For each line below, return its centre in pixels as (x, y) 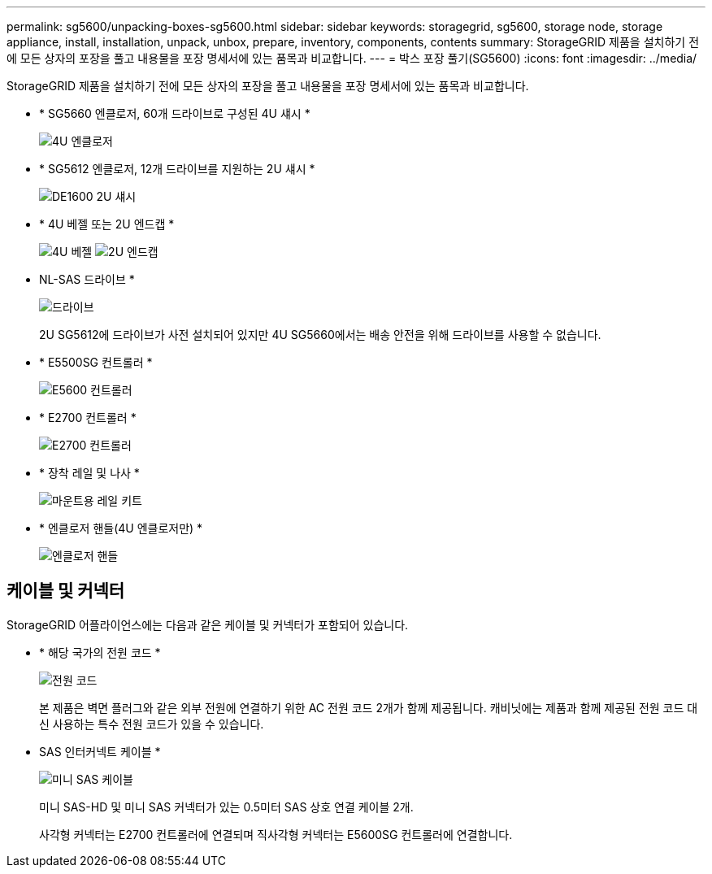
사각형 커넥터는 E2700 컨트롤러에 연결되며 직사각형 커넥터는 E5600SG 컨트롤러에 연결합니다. (276, 834)
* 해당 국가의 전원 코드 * (100, 652)
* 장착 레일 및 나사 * (89, 473)
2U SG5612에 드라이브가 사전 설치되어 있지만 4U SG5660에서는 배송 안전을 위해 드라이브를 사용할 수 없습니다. (320, 335)
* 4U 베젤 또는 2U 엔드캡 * (107, 224)
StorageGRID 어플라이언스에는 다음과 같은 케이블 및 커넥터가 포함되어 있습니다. (208, 624)
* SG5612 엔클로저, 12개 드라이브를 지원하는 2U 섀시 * (177, 169)
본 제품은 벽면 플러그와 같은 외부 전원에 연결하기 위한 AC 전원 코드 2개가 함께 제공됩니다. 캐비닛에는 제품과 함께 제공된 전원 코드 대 (369, 707)
